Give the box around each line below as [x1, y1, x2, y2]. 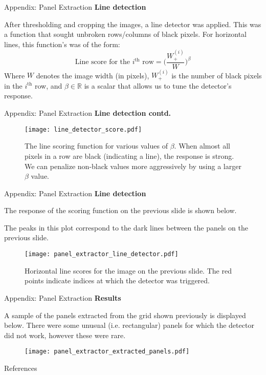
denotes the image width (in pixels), [36, 70, 149, 80]
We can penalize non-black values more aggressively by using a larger [25, 160, 241, 171]
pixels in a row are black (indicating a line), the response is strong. [25, 150, 234, 161]
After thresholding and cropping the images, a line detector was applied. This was [4, 18, 261, 29]
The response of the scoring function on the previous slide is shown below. [4, 205, 237, 216]
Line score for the [75, 58, 130, 66]
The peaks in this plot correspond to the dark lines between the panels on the [4, 222, 248, 233]
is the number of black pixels [171, 70, 262, 80]
